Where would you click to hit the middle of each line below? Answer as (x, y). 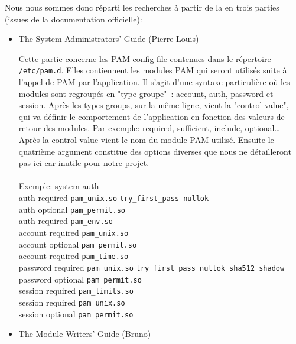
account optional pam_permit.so (78, 244)
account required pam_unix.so (74, 232)
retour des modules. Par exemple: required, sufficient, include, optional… (149, 128)
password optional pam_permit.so (80, 279)
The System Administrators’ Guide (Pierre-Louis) (109, 39)
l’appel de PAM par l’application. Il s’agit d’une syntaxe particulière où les (154, 82)
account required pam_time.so (74, 256)
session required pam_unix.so (72, 302)
